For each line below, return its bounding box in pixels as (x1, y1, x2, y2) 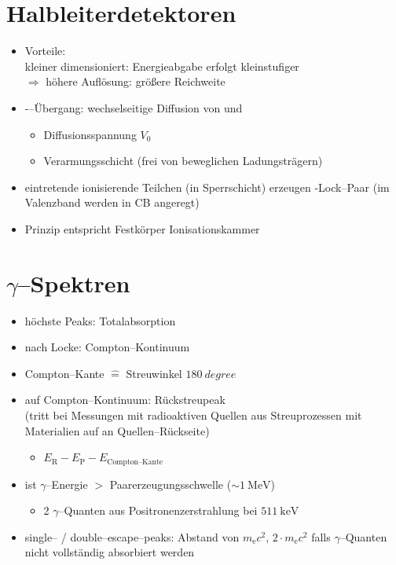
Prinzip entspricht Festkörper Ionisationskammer (24, 220, 260, 237)
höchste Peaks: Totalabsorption (24, 312, 176, 328)
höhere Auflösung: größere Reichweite (46, 73, 225, 90)
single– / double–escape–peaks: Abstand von (24, 528, 240, 545)
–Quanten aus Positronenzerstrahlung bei (58, 502, 258, 519)
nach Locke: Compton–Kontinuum (24, 339, 190, 355)
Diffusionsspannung (43, 126, 137, 142)
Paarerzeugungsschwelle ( (109, 475, 232, 492)
